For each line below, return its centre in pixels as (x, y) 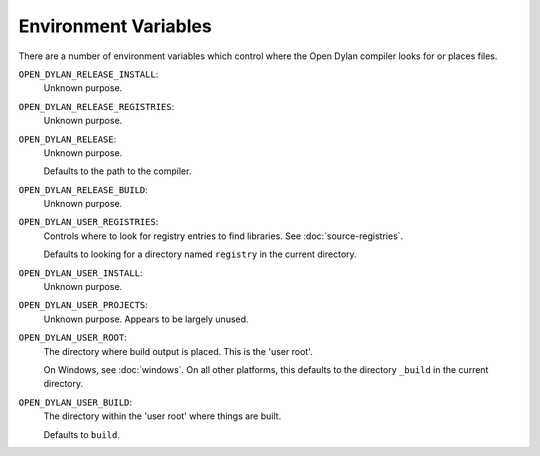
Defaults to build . (81, 434)
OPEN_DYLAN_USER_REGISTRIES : (88, 222)
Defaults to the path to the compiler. (117, 171)
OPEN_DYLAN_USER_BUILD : (75, 402)
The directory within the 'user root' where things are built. (162, 416)
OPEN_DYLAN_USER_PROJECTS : (83, 305)
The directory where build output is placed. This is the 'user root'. (178, 351)
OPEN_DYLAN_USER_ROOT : (72, 337)
